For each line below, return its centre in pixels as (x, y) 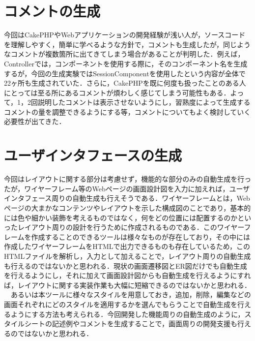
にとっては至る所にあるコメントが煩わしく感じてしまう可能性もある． (117, 92)
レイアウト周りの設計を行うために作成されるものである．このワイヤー (131, 227)
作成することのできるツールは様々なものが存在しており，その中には (141, 236)
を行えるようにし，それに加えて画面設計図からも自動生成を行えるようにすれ (127, 275)
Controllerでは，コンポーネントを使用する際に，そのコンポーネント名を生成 (126, 63)
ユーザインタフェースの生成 (93, 155)
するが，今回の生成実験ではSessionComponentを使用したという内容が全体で (125, 73)
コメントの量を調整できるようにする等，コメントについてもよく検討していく (127, 111)
